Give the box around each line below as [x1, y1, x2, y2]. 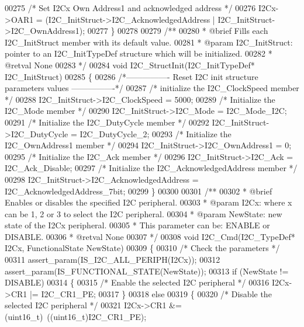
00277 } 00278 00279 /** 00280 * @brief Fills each [87, 25, 268, 37]
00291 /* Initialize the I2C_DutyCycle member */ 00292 [5, 116, 209, 128]
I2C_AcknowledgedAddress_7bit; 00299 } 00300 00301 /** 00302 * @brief [5, 185, 272, 197]
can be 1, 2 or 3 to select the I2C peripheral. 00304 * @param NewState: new [5, 207, 282, 220]
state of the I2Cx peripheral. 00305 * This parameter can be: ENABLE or [5, 219, 270, 231]
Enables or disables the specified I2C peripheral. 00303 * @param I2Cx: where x [5, 196, 292, 208]
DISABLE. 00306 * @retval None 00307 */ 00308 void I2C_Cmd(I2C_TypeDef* [5, 230, 295, 242]
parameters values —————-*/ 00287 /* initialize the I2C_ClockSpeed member [5, 82, 299, 94]
